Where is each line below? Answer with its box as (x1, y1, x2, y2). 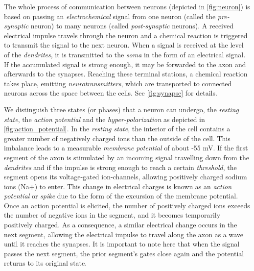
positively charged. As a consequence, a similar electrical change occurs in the (4, 220, 237, 230)
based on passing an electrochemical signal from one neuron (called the (4, 11, 216, 21)
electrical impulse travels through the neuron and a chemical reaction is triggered (4, 30, 248, 40)
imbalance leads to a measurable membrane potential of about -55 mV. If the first (4, 143, 248, 153)
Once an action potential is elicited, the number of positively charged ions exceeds (4, 200, 250, 210)
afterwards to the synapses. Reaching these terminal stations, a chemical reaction (4, 69, 248, 79)
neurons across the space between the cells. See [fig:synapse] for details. (4, 88, 217, 98)
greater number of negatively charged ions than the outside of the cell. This (4, 133, 231, 143)
